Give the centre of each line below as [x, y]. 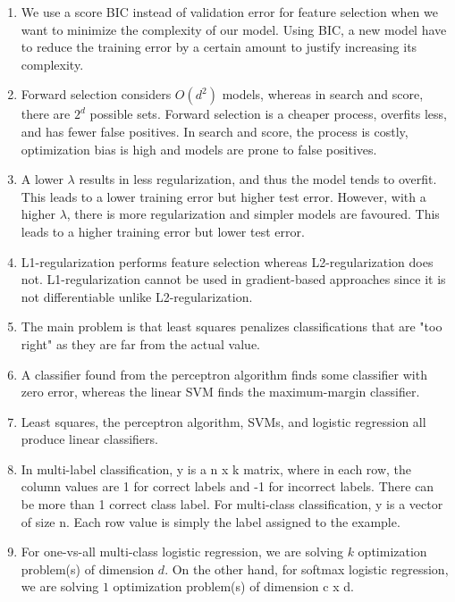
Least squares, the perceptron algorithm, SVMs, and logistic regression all [223, 421]
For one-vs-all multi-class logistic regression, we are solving [182, 552]
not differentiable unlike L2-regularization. [137, 296]
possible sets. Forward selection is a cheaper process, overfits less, [268, 114]
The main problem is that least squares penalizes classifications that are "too [232, 326]
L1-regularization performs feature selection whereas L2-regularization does [227, 261]
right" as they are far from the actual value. [140, 343]
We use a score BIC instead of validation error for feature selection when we [229, 12]
